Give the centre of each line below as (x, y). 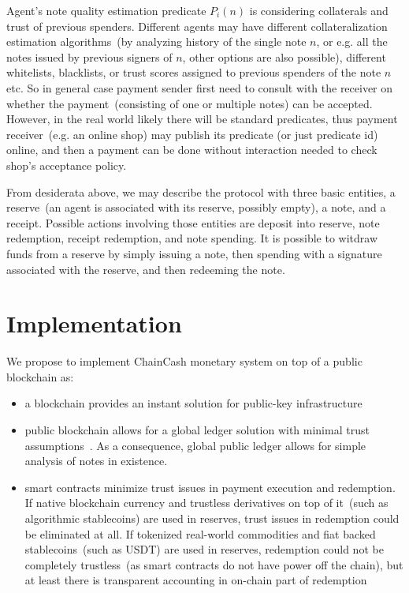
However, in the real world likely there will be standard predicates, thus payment (202, 119)
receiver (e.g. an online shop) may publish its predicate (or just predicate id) (192, 134)
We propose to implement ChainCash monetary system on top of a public (184, 361)
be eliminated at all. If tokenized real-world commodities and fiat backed (200, 533)
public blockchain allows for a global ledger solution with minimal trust (197, 430)
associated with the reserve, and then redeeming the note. (146, 269)
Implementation (94, 323)
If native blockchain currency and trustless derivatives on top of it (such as (206, 503)
